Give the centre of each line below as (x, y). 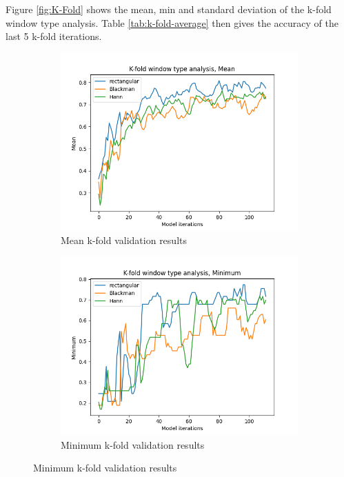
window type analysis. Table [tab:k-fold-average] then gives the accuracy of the (172, 22)
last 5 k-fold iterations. (54, 36)
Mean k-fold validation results (124, 240)
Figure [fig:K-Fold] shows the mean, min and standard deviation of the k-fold (169, 9)
